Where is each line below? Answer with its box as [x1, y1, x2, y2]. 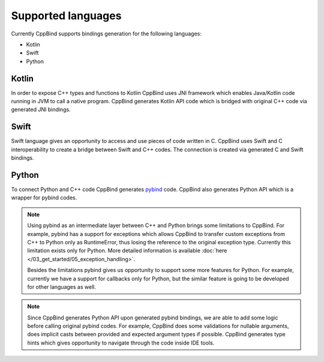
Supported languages [11, 9, 122, 22]
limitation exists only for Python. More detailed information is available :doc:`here [27, 247, 227, 255]
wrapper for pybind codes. [11, 194, 77, 201]
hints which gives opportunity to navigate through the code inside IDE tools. [27, 339, 215, 346]
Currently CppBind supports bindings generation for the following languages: [11, 30, 202, 37]
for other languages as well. [27, 283, 96, 291]
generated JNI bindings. [11, 106, 71, 113]
